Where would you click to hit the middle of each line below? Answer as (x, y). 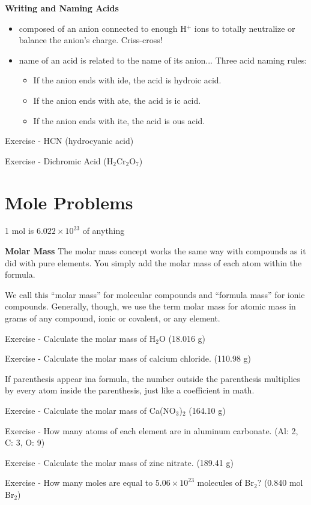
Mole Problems (69, 202)
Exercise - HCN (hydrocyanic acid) (69, 141)
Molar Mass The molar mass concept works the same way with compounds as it (155, 251)
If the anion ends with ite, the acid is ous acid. (119, 120)
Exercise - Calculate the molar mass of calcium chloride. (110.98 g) (128, 358)
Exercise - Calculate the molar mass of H (80, 338)
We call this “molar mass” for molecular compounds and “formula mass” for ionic (155, 294)
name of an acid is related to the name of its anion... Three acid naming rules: (163, 60)
